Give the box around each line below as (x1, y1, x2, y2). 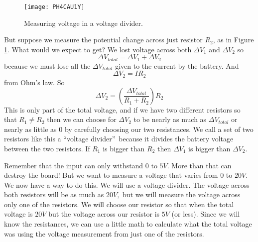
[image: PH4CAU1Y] (24, 3, 85, 10)
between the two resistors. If (4, 143, 90, 153)
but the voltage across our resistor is (48, 209, 160, 219)
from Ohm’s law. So (4, 77, 65, 87)
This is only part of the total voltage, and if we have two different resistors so (4, 104, 241, 115)
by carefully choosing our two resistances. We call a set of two (64, 123, 254, 134)
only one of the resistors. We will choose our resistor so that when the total (4, 199, 234, 209)
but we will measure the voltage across (123, 189, 241, 200)
